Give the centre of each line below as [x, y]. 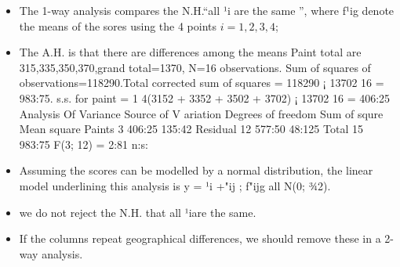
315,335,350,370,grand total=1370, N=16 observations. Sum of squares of [195, 67]
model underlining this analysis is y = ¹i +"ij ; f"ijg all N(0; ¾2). [175, 185]
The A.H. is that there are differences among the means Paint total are [190, 52]
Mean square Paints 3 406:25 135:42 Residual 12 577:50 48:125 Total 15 [191, 129]
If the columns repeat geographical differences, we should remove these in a [200, 238]
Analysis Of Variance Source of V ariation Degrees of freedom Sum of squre [201, 113]
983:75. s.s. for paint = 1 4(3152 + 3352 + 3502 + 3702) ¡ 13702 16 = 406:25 [205, 97]
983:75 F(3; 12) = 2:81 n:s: [84, 144]
